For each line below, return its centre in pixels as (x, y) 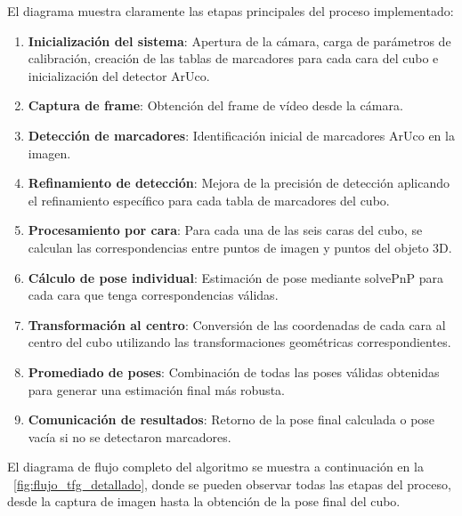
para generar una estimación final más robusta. (156, 389)
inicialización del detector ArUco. (119, 75)
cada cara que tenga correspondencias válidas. (153, 295)
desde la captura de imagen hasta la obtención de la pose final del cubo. (204, 501)
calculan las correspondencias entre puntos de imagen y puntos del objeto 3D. (240, 247)
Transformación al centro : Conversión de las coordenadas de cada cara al (237, 324)
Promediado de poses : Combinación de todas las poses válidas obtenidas (234, 371)
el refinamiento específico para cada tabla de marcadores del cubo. (209, 200)
